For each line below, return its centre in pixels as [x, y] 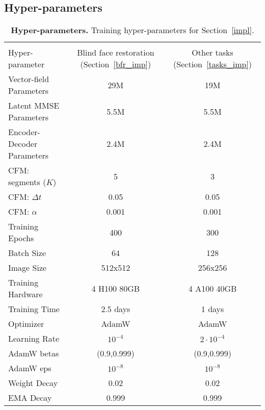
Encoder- [24, 132]
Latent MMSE [34, 106]
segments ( [27, 182]
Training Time [34, 309]
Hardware [25, 294]
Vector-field [29, 79]
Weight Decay [33, 383]
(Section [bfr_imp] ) [116, 64]
